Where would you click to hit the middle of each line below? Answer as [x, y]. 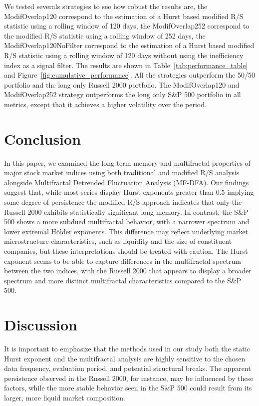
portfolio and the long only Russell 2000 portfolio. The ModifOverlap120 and [122, 84]
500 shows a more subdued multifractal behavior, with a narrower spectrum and [127, 222]
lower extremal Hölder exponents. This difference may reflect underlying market [126, 231]
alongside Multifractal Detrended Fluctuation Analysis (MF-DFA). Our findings [127, 182]
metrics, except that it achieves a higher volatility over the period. [105, 104]
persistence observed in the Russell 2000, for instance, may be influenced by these [129, 378]
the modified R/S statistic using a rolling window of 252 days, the [105, 35]
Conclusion [43, 138]
